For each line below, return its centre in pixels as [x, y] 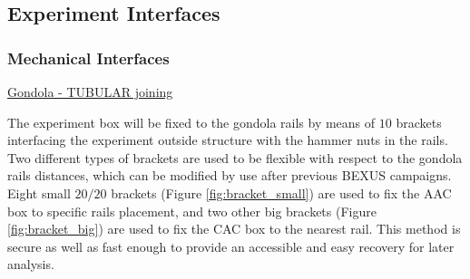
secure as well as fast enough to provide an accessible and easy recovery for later [231, 246]
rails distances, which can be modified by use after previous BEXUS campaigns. [230, 175]
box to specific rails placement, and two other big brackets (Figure [192, 211]
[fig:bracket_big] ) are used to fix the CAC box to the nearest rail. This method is [234, 229]
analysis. [31, 264]
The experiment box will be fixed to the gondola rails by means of [191, 122]
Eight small [39, 192]
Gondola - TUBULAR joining [90, 91]
